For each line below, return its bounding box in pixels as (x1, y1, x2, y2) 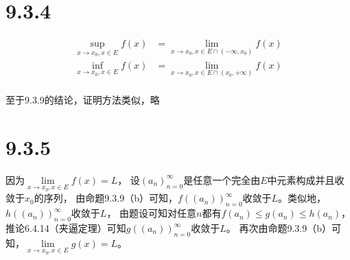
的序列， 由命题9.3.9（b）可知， (34, 191, 178, 205)
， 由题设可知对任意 (106, 206, 197, 220)
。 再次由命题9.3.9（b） (226, 221, 332, 235)
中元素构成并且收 (267, 172, 345, 187)
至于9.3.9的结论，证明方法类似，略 (5, 93, 160, 107)
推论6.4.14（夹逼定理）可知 (5, 221, 126, 235)
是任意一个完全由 (183, 172, 261, 187)
